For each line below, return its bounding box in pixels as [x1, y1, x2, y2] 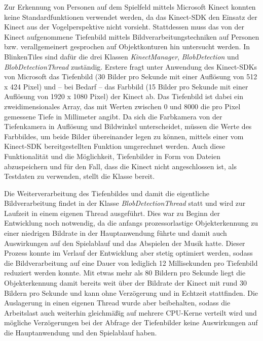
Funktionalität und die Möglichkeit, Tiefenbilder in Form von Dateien [4, 150, 220, 161]
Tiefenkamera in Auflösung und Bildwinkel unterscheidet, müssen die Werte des [4, 121, 252, 132]
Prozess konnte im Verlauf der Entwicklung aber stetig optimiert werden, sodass [4, 247, 253, 258]
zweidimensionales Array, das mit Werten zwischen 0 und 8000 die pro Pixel [4, 101, 241, 111]
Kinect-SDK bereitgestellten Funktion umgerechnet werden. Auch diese [4, 141, 226, 151]
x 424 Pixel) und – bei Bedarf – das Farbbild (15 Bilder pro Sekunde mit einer [4, 81, 248, 91]
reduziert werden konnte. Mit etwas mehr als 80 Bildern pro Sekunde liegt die [4, 267, 246, 278]
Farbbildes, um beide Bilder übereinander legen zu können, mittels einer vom [4, 131, 244, 141]
